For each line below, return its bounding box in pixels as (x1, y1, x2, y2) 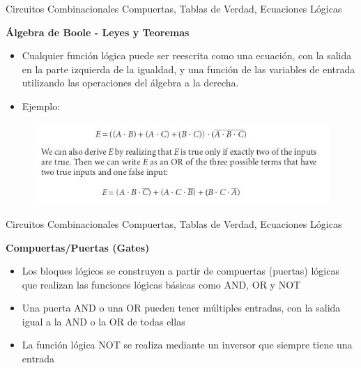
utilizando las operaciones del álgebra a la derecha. (22, 75, 239, 90)
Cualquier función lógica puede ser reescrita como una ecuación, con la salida (22, 48, 352, 63)
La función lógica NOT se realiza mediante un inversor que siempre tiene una (22, 337, 353, 352)
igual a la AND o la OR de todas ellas (22, 314, 185, 328)
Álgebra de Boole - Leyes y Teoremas (6, 24, 190, 39)
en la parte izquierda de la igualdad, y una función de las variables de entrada (22, 61, 355, 76)
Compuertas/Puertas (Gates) (6, 240, 150, 254)
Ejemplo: (22, 98, 61, 113)
